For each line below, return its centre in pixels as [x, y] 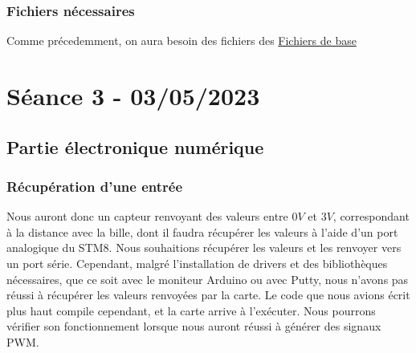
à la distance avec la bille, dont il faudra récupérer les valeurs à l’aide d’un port [202, 231]
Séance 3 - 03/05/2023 [133, 95]
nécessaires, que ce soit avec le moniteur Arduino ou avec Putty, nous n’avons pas [208, 279]
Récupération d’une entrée [95, 186]
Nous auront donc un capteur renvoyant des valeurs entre [147, 216]
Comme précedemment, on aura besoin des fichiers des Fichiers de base [181, 41]
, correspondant [371, 216]
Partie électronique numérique [135, 146]
